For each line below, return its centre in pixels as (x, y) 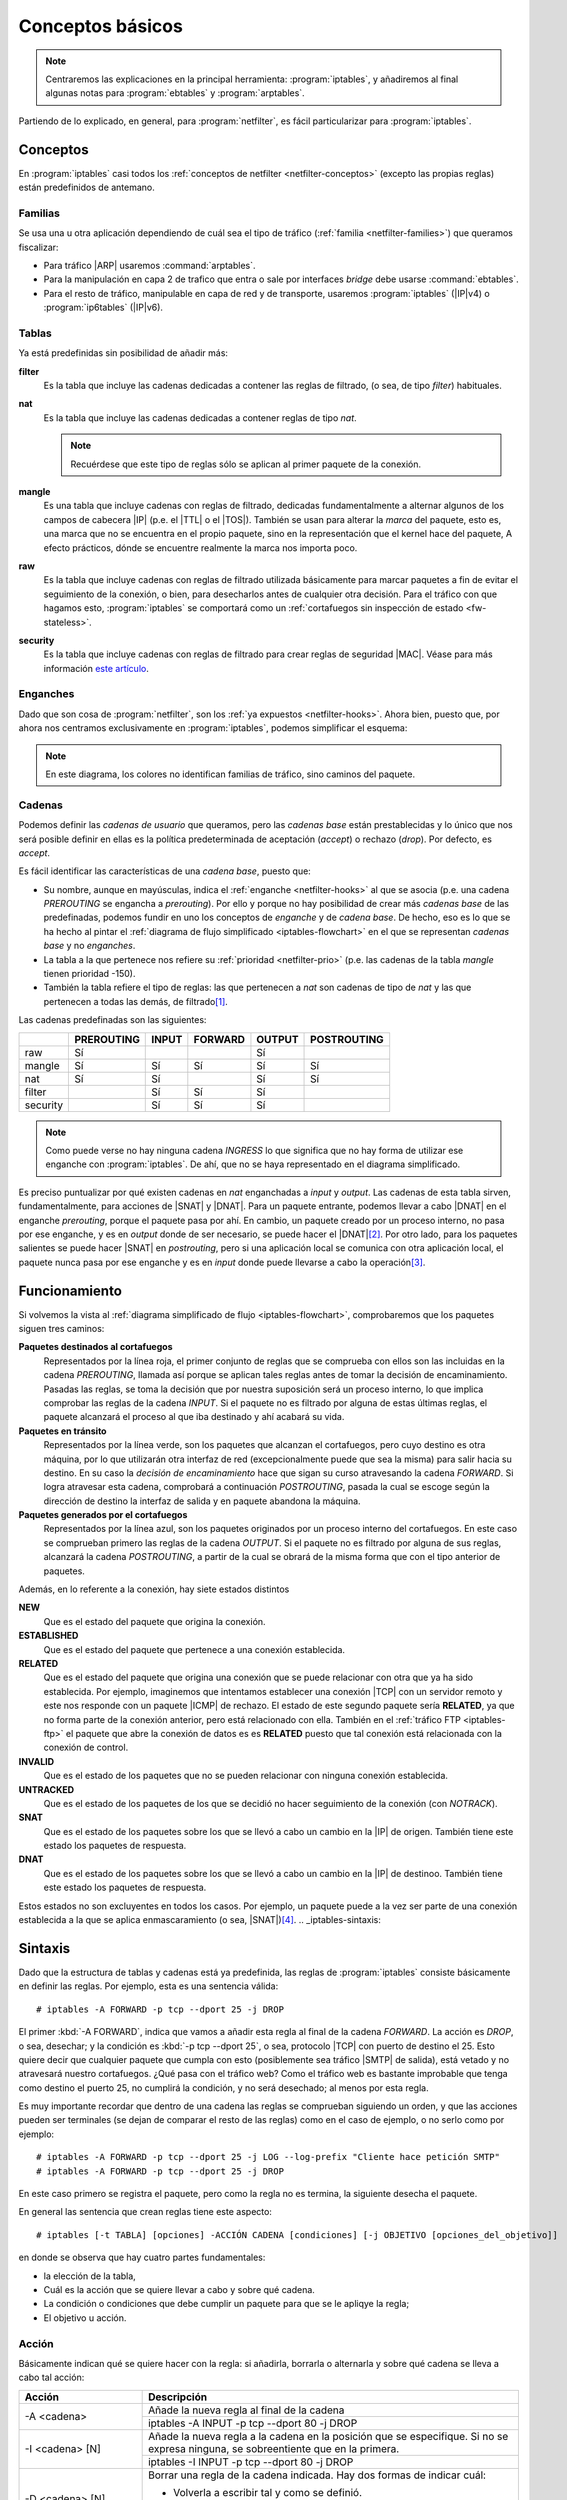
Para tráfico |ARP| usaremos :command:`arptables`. (149, 265)
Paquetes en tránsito (62, 1431)
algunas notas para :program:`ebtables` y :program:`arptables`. (175, 93)
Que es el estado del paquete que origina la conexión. (154, 1621)
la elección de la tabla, (90, 2276)
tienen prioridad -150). (89, 974)
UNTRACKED (46, 1789)
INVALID (36, 1761)
